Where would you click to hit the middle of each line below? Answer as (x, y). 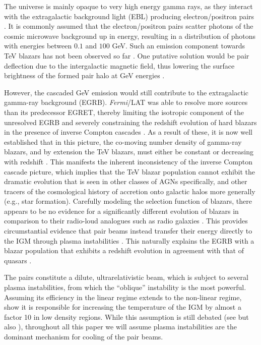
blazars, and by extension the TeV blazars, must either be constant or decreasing (129, 152)
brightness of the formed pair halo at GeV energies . (84, 75)
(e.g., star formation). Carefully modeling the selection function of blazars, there (128, 201)
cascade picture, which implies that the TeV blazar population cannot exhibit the (130, 171)
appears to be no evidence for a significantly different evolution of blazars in (121, 211)
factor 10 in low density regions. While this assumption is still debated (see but (126, 317)
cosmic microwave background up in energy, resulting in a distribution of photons (130, 36)
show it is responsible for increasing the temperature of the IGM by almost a (123, 307)
